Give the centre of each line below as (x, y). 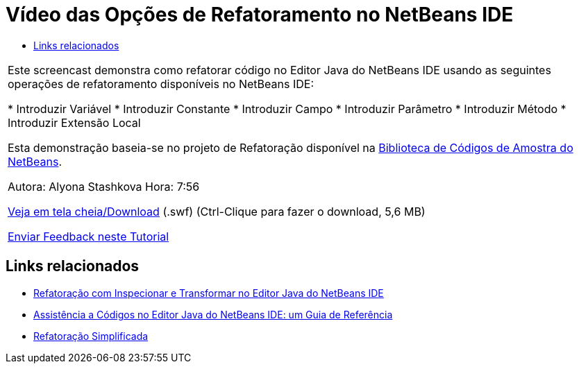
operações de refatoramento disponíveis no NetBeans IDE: (161, 84)
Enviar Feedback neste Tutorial (89, 236)
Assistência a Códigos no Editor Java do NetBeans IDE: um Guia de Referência (213, 314)
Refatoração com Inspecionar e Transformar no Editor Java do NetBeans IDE (209, 293)
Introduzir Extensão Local (74, 122)
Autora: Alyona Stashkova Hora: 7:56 (104, 186)
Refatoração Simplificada (91, 336)
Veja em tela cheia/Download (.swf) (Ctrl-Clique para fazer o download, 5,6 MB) (217, 211)
